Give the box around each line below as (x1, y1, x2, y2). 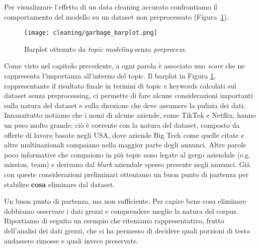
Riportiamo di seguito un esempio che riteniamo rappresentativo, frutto (4, 215, 224, 226)
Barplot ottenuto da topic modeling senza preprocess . (24, 43, 187, 54)
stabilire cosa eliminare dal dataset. (4, 179, 115, 189)
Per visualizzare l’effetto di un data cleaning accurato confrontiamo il (4, 2, 217, 12)
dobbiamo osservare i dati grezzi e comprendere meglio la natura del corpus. (4, 205, 238, 216)
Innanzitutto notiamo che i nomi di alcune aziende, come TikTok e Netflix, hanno (4, 110, 256, 120)
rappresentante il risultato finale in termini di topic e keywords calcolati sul (4, 80, 236, 91)
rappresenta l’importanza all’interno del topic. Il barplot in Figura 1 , (4, 70, 216, 81)
